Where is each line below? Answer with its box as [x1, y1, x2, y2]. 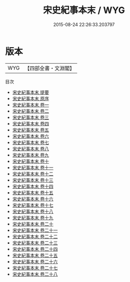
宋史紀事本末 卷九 [12, 152, 49, 158]
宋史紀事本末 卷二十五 [12, 252, 58, 258]
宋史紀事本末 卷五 [12, 126, 49, 133]
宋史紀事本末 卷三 [12, 114, 49, 120]
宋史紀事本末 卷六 [12, 133, 49, 139]
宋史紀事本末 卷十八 [12, 208, 53, 214]
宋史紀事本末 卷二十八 [12, 271, 58, 277]
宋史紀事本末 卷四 [12, 120, 49, 126]
